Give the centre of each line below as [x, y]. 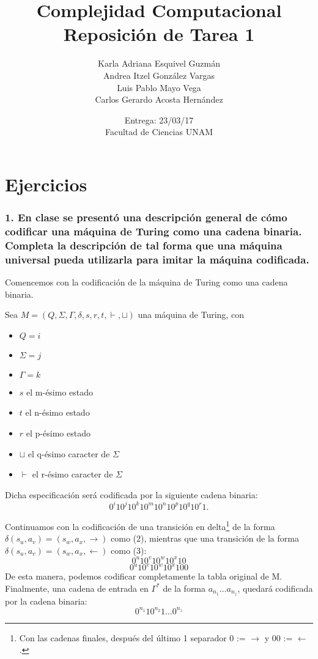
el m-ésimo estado [60, 392]
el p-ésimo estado [58, 433]
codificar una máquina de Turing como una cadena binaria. [153, 231]
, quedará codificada [275, 588]
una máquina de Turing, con [191, 315]
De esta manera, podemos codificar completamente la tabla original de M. [144, 576]
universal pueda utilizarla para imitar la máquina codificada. [157, 259]
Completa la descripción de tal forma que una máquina [144, 245]
